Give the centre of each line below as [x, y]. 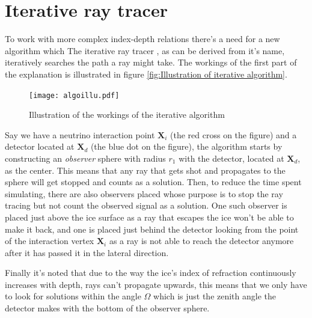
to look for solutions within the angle [73, 296]
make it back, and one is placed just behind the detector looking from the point [152, 229]
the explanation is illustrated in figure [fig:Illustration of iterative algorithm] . [146, 74]
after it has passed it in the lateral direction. [87, 252]
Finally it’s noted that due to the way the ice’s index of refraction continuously [151, 273]
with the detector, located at [231, 158]
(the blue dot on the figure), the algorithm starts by [186, 146]
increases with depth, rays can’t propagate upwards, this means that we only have [156, 284]
